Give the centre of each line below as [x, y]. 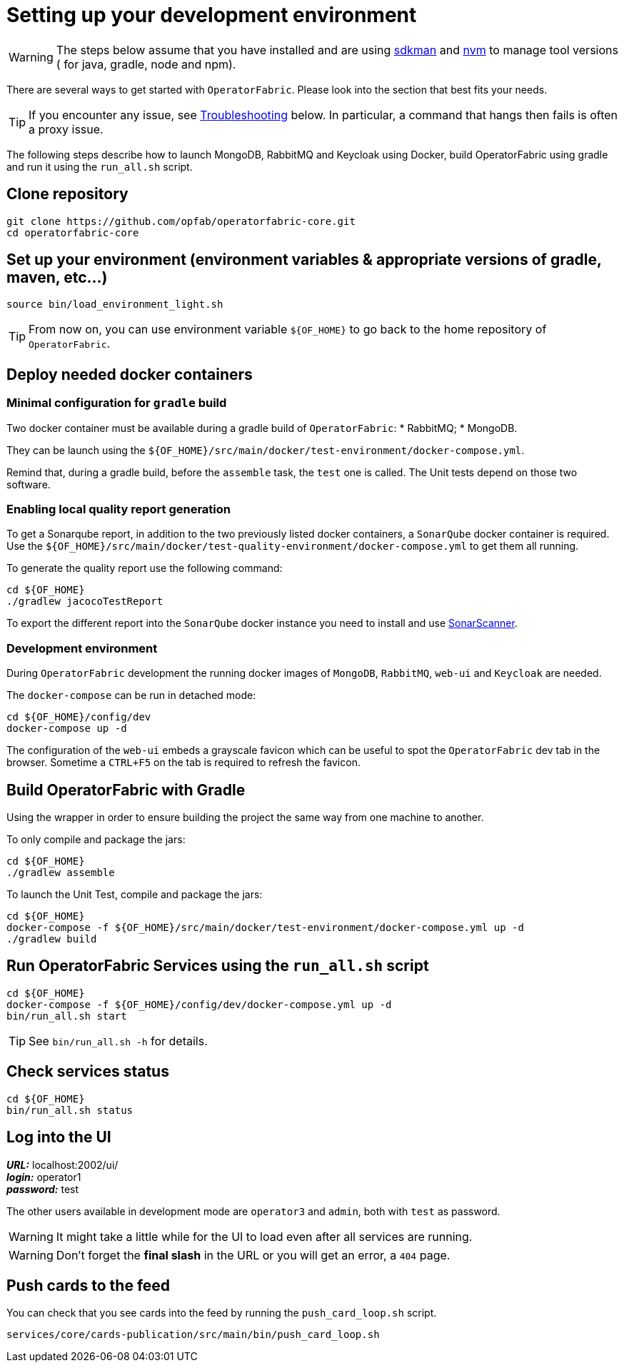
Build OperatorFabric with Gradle [126, 790]
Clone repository [67, 194]
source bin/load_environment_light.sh [115, 305]
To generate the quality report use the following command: [145, 568]
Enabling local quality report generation [119, 509]
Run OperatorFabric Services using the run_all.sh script [218, 966]
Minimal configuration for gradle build [117, 403]
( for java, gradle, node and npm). [146, 64]
